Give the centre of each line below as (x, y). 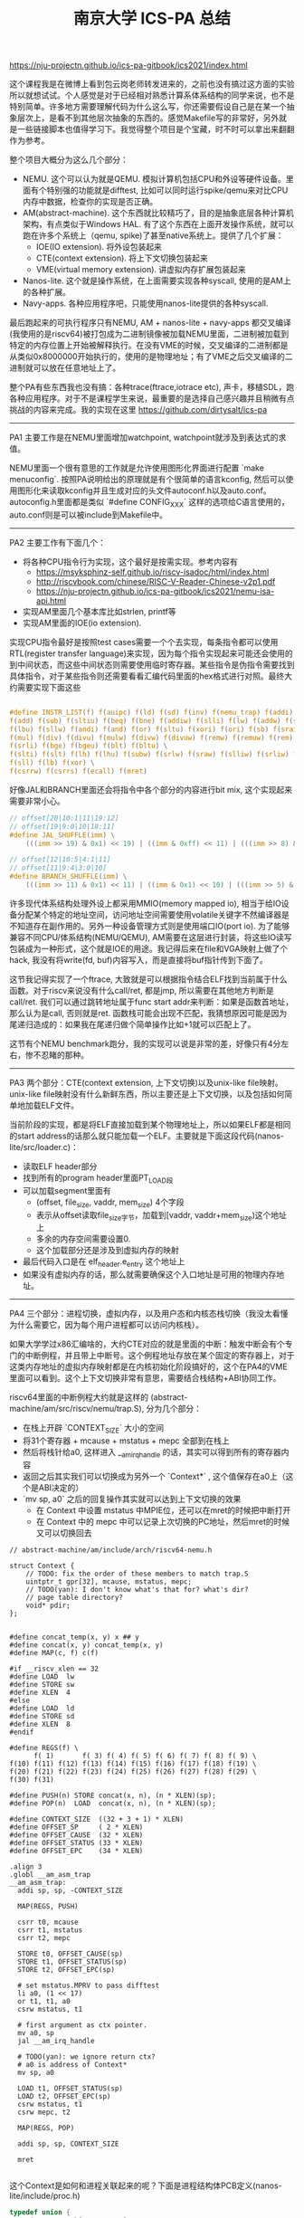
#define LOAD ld (42, 1708)
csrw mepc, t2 (44, 2112)
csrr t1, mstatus (50, 1930)
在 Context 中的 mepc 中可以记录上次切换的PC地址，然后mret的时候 (163, 1521)
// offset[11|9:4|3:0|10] (58, 868)
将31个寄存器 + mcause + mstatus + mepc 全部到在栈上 (126, 1441)
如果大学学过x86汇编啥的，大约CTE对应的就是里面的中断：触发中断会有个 (147, 1344)
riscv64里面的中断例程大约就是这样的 (79, 1397)
